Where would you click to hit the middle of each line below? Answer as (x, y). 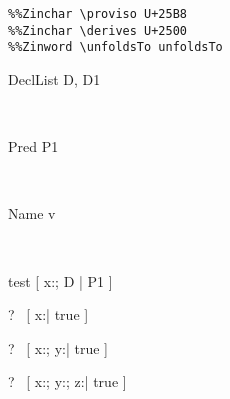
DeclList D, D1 (54, 78)
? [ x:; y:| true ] (58, 347)
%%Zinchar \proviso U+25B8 (97, 14)
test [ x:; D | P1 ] (60, 280)
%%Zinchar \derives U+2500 (97, 30)
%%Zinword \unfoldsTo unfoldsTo (115, 47)
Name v (32, 213)
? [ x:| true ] (48, 314)
